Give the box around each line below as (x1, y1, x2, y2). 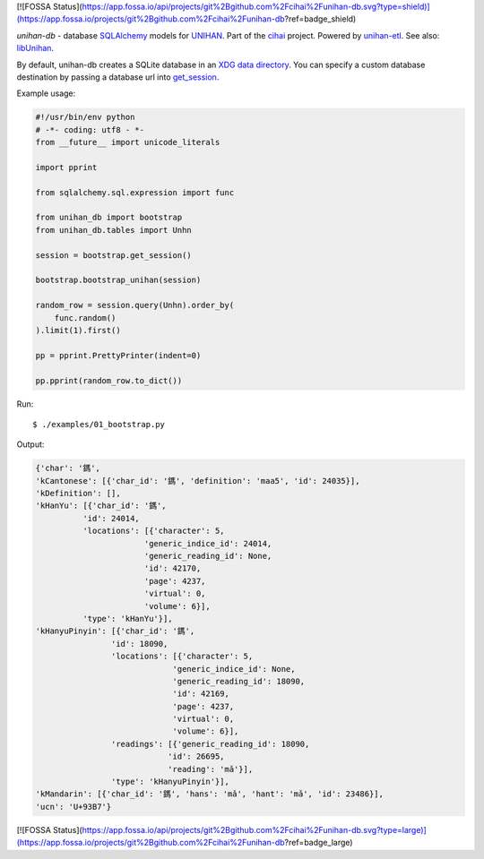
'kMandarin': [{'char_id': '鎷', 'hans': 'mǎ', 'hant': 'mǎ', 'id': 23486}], (35, 789, 385, 799)
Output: (16, 439, 45, 450)
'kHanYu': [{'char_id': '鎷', (35, 501, 167, 511)
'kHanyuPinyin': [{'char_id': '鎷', (35, 626, 195, 636)
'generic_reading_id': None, (143, 551, 272, 562)
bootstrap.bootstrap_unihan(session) (35, 275, 202, 286)
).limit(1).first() (35, 325, 121, 335)
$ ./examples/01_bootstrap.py (32, 419, 166, 429)
